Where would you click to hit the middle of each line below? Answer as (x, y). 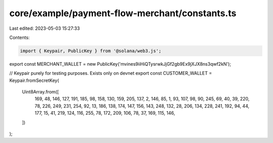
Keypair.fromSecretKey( (34, 80)
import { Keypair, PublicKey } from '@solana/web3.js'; (91, 51)
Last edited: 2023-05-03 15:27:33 (45, 28)
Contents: (19, 37)
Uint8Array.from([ (40, 92)
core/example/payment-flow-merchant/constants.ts (123, 13)
